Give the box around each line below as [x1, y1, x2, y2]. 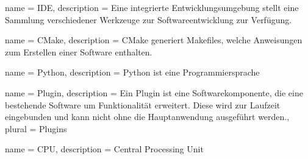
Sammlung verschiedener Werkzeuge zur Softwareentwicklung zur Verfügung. [5, 13, 292, 26]
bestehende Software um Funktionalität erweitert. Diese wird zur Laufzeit [5, 98, 281, 111]
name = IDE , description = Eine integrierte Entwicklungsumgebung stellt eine [5, 1, 299, 13]
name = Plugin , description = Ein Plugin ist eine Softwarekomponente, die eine [5, 86, 303, 99]
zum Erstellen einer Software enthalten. [5, 45, 152, 58]
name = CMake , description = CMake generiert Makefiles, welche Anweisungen [5, 34, 303, 46]
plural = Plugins [5, 122, 67, 135]
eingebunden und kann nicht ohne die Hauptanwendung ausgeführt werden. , [5, 110, 290, 123]
